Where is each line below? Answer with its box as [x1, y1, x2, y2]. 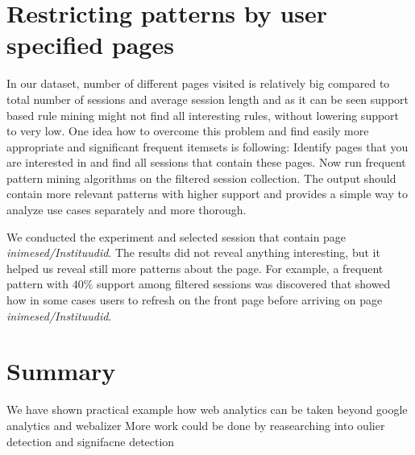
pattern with [6, 275, 69, 292]
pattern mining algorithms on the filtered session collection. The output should [6, 169, 396, 186]
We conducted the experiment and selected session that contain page [6, 228, 347, 245]
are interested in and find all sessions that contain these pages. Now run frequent [6, 154, 406, 171]
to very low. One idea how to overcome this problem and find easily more [6, 122, 369, 139]
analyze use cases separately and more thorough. [6, 201, 247, 218]
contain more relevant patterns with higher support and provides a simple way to [6, 185, 408, 202]
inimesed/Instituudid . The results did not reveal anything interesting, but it [6, 244, 380, 261]
